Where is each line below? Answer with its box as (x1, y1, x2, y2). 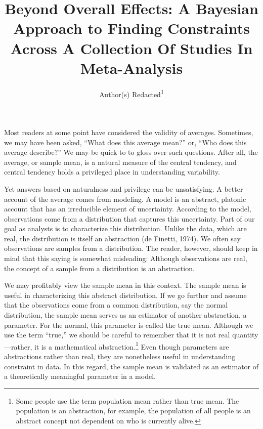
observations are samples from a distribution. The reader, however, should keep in (4, 243, 258, 253)
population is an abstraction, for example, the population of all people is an (16, 405, 251, 416)
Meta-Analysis (80, 57, 183, 78)
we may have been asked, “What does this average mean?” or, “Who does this (4, 137, 247, 147)
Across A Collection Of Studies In (10, 37, 253, 58)
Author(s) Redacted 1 (99, 87, 164, 99)
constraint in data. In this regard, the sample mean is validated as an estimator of (4, 361, 259, 371)
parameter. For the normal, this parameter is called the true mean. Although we (4, 319, 253, 330)
